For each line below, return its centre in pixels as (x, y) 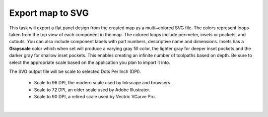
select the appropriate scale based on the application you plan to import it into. (90, 62)
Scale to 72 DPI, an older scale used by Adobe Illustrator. (92, 90)
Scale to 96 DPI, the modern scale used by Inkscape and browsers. (103, 83)
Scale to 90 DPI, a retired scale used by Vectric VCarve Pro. (95, 97)
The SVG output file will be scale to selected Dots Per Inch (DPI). (75, 71)
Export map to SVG (49, 13)
